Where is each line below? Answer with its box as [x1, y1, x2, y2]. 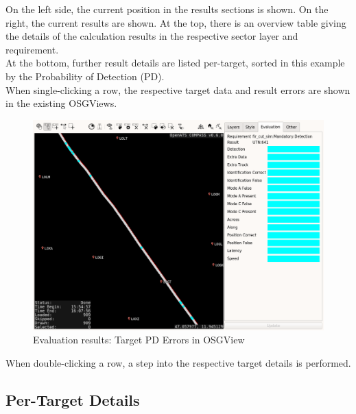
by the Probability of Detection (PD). [5, 69, 165, 83]
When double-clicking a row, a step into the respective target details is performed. [5, 355, 351, 369]
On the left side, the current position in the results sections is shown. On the [5, 2, 329, 16]
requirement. [5, 42, 59, 56]
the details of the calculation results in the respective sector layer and [5, 29, 298, 43]
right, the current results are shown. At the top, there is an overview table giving [5, 15, 346, 29]
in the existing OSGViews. [5, 96, 117, 110]
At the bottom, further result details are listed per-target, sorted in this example [5, 56, 345, 70]
